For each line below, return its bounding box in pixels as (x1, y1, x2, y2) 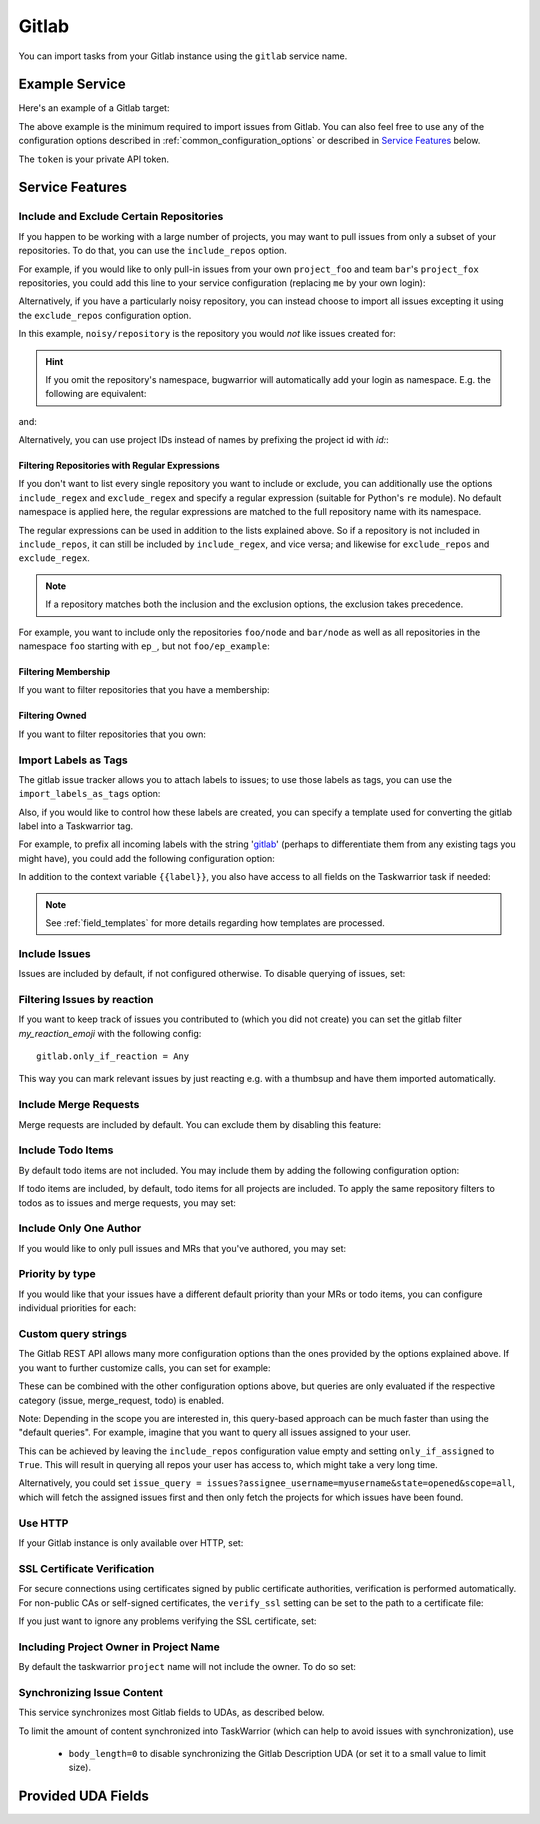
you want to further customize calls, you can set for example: (18, 1361, 271, 1374)
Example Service (18, 76, 126, 93)
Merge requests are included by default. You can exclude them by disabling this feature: (18, 1118, 382, 1130)
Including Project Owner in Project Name (18, 1640, 220, 1654)
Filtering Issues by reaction (18, 992, 154, 1006)
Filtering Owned (18, 710, 87, 722)
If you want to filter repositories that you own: (18, 728, 207, 740)
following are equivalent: (45, 388, 147, 400)
